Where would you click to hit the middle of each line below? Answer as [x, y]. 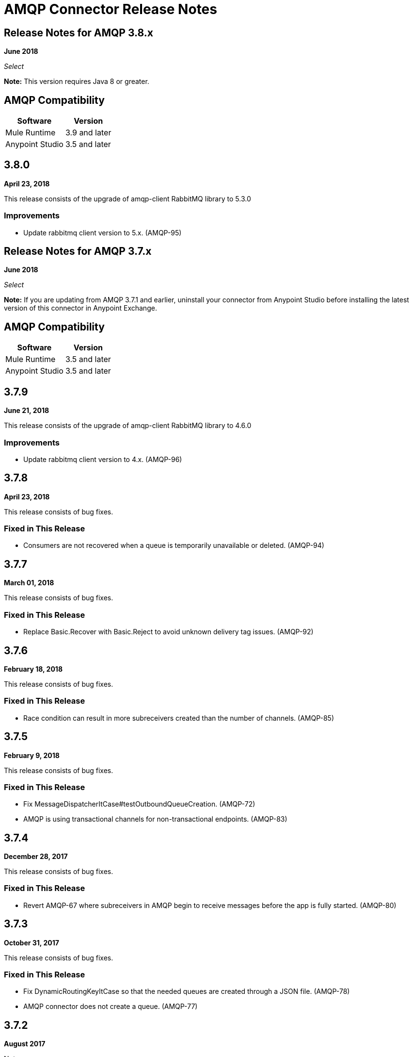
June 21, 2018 [27, 411]
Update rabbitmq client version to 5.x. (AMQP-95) [103, 232]
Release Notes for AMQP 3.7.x [78, 251]
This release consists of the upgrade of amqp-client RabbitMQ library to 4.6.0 [128, 426]
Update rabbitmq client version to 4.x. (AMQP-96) [103, 459]
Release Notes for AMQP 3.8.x [79, 33]
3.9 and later [88, 133]
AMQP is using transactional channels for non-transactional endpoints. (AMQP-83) [155, 819]
